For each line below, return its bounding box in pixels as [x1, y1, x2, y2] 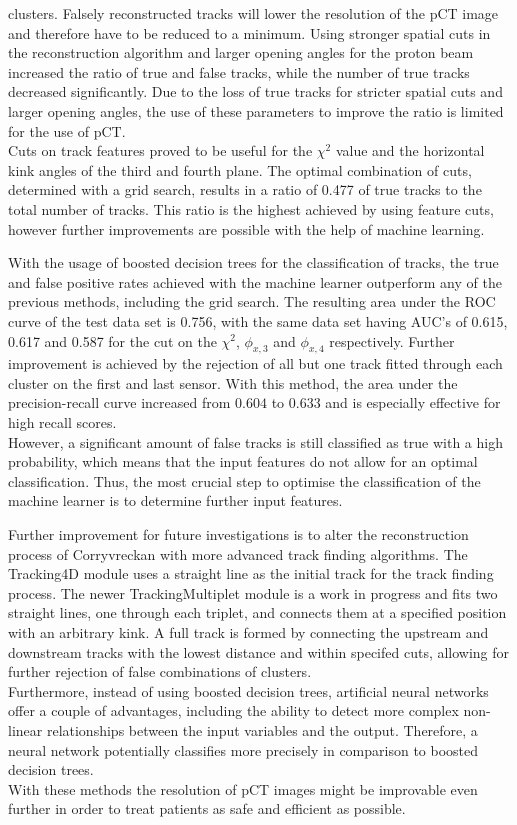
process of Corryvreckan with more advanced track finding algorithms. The [8, 543, 468, 564]
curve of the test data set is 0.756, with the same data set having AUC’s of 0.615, [8, 310, 508, 331]
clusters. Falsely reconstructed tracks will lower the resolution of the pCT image [8, 3, 499, 23]
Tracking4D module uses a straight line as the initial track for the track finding [8, 563, 494, 584]
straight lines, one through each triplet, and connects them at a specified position [8, 602, 507, 623]
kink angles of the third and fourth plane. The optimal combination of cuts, [8, 159, 472, 180]
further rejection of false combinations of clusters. [8, 661, 312, 682]
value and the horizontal [335, 140, 485, 161]
